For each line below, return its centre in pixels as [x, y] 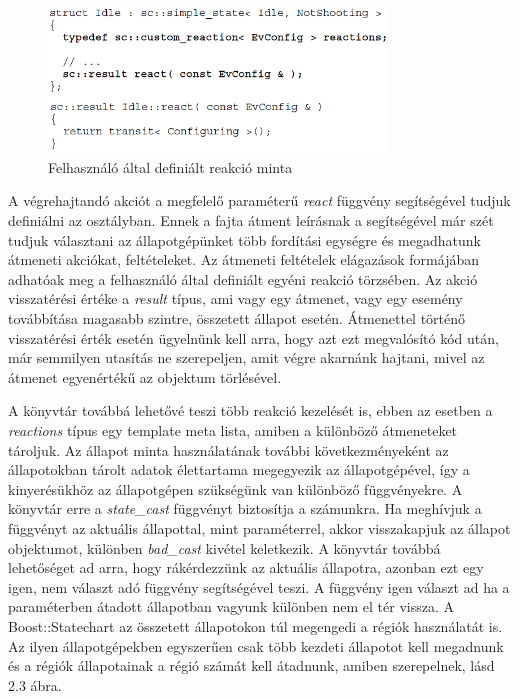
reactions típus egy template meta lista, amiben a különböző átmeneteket [233, 430]
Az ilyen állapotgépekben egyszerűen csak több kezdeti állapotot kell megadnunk [256, 645]
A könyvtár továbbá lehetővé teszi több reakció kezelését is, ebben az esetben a [250, 410]
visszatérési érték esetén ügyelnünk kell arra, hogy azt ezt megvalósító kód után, [253, 337]
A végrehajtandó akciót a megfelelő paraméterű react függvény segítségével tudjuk [259, 200]
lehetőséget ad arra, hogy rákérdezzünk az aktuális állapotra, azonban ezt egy [246, 567]
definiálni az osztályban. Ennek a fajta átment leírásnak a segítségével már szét [251, 220]
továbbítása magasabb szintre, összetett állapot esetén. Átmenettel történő [237, 318]
